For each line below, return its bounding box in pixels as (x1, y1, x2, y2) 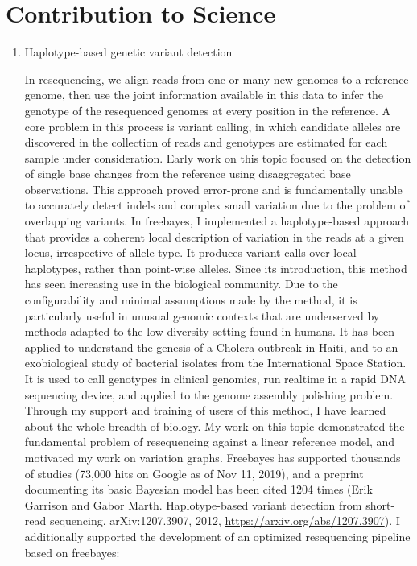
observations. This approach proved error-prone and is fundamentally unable (24, 180, 403, 197)
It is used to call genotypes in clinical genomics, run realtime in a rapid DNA (24, 370, 406, 386)
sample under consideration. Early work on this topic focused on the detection (24, 149, 411, 166)
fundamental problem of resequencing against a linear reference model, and (24, 433, 395, 450)
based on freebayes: (24, 543, 120, 560)
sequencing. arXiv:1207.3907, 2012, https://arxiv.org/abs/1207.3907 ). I (49, 512, 400, 529)
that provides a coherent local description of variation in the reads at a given (24, 228, 404, 245)
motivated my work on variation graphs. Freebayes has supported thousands (24, 448, 401, 465)
